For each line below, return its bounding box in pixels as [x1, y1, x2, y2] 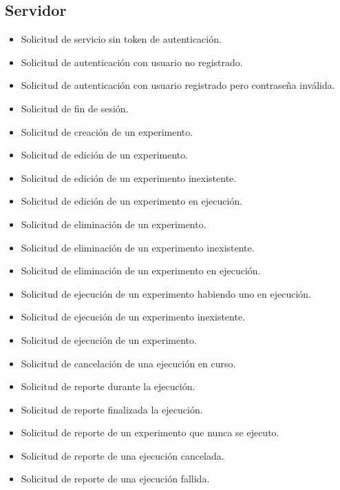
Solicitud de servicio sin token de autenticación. [21, 32, 222, 46]
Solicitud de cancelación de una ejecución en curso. [21, 356, 236, 370]
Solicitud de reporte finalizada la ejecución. [21, 402, 203, 416]
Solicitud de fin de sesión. [21, 101, 129, 115]
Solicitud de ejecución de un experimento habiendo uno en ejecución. [21, 286, 312, 300]
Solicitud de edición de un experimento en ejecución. [21, 194, 243, 208]
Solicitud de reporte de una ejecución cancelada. [21, 448, 224, 462]
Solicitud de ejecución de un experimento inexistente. [21, 309, 246, 324]
